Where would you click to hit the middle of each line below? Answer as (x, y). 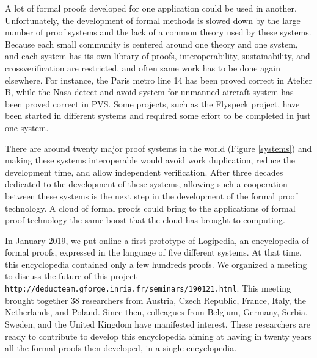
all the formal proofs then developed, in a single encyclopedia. (121, 348)
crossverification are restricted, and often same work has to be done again (143, 67)
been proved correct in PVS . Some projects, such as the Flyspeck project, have (152, 103)
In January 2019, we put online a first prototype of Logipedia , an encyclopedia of (157, 240)
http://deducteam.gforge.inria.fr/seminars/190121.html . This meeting (148, 288)
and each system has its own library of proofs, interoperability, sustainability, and (158, 56)
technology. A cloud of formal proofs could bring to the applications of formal (150, 208)
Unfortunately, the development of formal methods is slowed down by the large (153, 20)
